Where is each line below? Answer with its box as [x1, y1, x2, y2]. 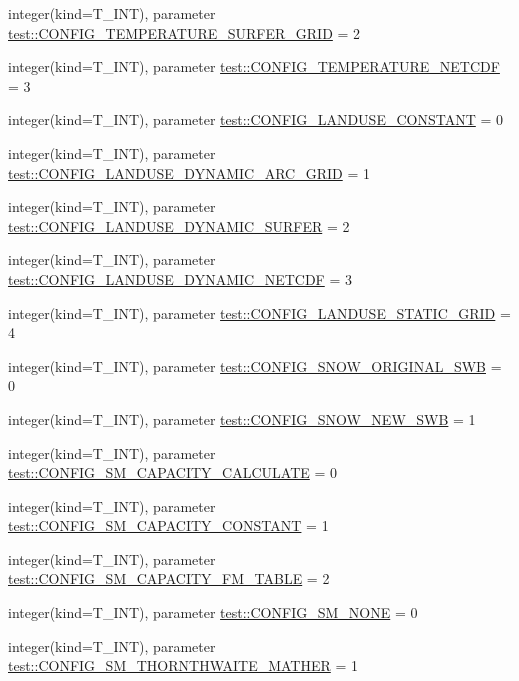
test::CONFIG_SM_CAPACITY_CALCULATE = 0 [8, 462, 337, 483]
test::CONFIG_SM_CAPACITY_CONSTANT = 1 [8, 515, 329, 536]
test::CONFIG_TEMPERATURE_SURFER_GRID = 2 [8, 22, 361, 43]
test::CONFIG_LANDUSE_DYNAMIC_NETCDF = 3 [8, 268, 352, 289]
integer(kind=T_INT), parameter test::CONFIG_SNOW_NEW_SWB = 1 [8, 408, 476, 429]
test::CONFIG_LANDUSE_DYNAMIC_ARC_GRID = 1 [8, 162, 370, 183]
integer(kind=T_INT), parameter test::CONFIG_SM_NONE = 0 [8, 602, 418, 623]
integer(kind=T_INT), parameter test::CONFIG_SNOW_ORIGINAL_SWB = [8, 355, 502, 376]
